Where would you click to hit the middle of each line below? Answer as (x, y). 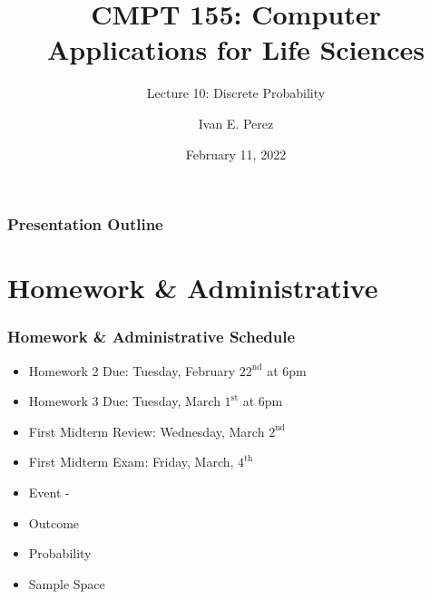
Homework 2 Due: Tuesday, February (132, 370)
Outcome (54, 522)
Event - (49, 492)
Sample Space (67, 583)
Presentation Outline (85, 224)
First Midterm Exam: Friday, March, (131, 462)
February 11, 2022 (236, 154)
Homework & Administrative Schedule (152, 337)
